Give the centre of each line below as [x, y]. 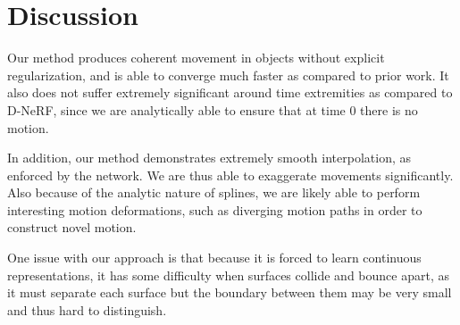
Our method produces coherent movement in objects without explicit [196, 58]
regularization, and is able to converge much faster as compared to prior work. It [228, 75]
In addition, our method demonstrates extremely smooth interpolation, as [209, 158]
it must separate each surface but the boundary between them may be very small [230, 292]
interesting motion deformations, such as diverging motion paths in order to [215, 209]
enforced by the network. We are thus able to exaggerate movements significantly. [230, 175]
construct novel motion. [72, 227]
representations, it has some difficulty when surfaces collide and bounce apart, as [228, 275]
